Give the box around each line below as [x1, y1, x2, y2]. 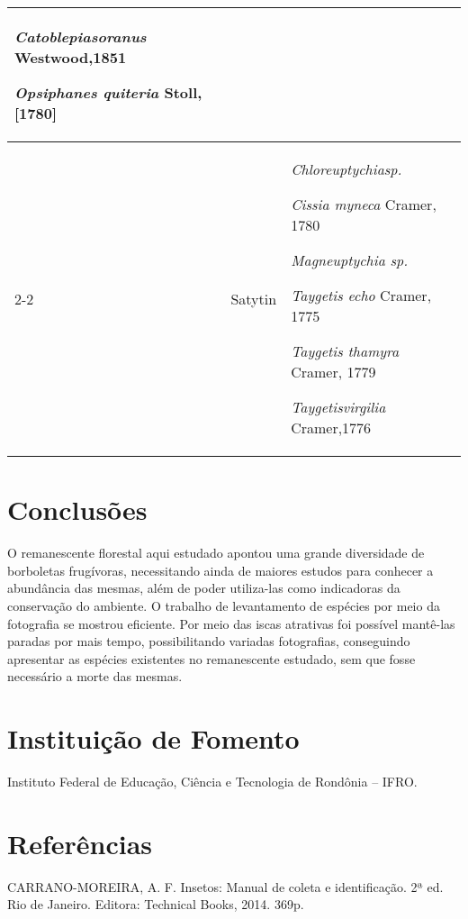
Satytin [230, 287, 277, 309]
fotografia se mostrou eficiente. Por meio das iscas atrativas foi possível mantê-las [7, 614, 455, 632]
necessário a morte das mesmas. [7, 667, 183, 686]
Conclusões [7, 491, 148, 528]
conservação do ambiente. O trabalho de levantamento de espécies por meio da [7, 596, 440, 614]
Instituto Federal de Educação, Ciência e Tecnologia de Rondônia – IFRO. [7, 772, 418, 790]
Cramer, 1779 [291, 361, 376, 382]
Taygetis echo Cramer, [291, 285, 432, 305]
